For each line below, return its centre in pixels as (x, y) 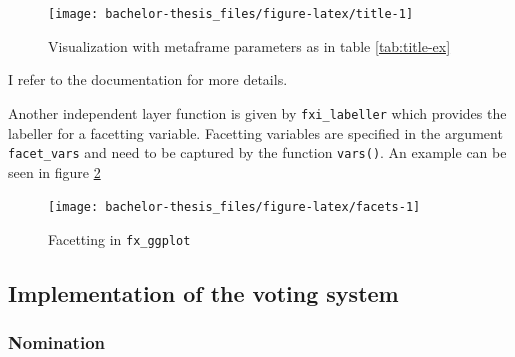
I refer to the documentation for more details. (148, 79)
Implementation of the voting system (203, 293)
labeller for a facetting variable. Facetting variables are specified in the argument (255, 132)
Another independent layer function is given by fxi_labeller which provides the (257, 112)
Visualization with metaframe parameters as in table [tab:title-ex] (249, 45)
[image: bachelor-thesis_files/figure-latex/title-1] (231, 14)
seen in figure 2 (54, 171)
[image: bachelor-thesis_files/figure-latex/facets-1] (234, 207)
